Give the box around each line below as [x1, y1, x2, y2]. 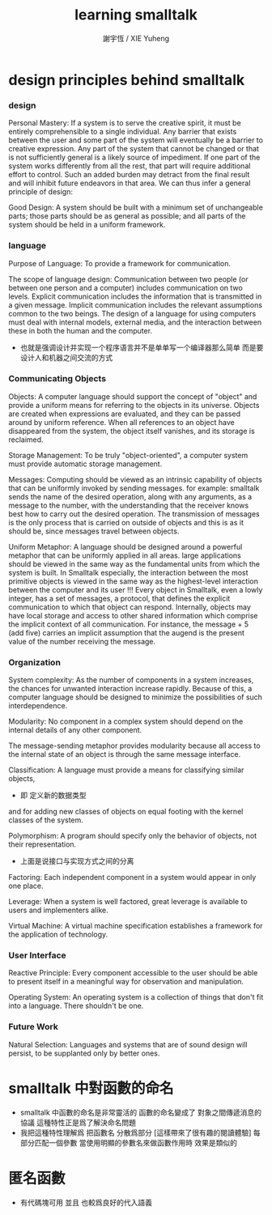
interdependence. [8, 701, 68, 711]
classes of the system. [8, 815, 83, 825]
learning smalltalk [74, 6, 198, 24]
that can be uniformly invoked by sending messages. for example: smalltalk [8, 483, 260, 493]
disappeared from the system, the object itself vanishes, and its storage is [8, 426, 255, 435]
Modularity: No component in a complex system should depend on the [8, 716, 244, 726]
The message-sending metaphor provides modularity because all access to [8, 741, 261, 750]
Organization [8, 656, 61, 668]
